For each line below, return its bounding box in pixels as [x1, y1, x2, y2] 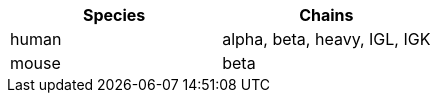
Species [82, 5, 146, 25]
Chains [299, 5, 354, 25]
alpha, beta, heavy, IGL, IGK [222, 29, 431, 49]
